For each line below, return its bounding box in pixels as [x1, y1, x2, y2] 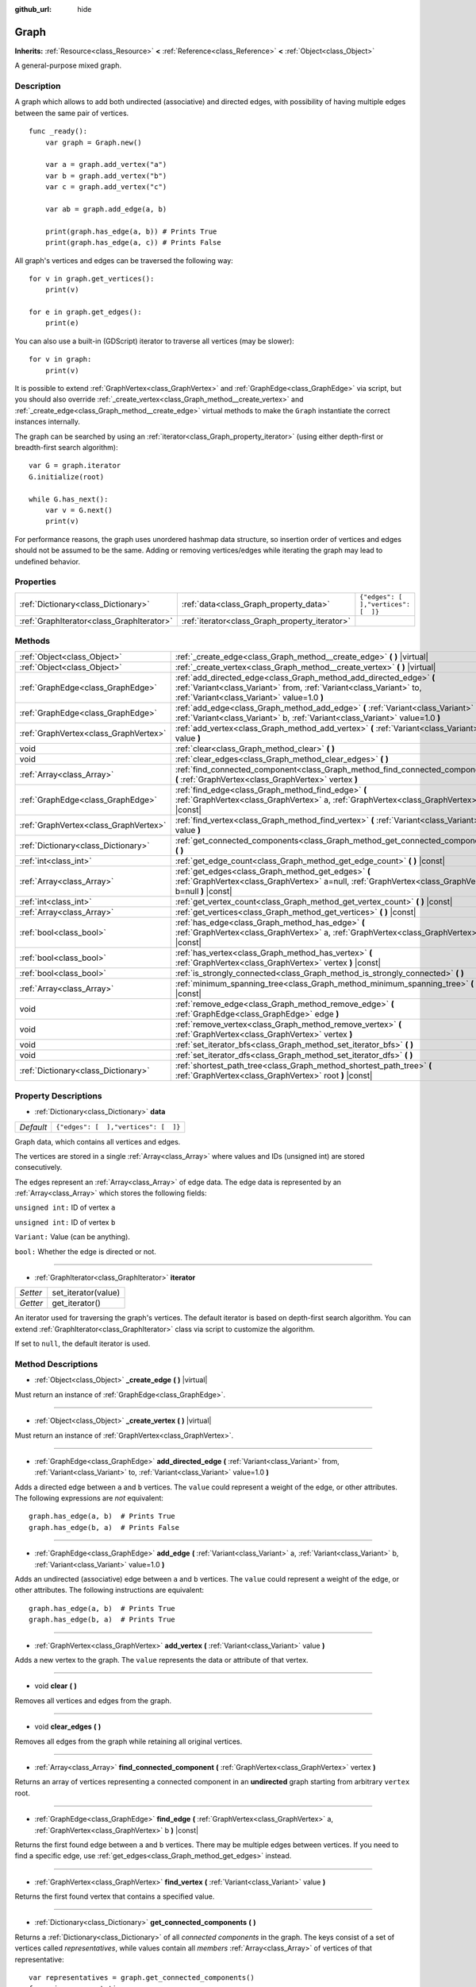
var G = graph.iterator [29, 461, 121, 471]
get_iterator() [52, 1298, 101, 1309]
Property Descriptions [14, 1090, 102, 1101]
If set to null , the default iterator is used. [14, 1339, 151, 1349]
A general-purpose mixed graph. [14, 60, 122, 71]
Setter [19, 1288, 43, 1299]
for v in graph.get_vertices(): [29, 274, 155, 283]
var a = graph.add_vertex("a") [44, 160, 167, 169]
